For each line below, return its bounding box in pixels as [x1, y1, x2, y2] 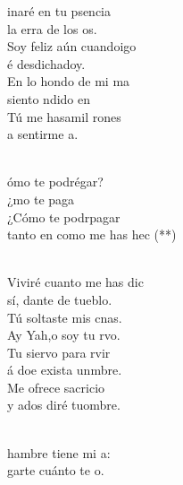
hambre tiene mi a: [7, 443, 111, 462]
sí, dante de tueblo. [7, 290, 112, 308]
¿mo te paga [7, 189, 75, 208]
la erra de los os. [7, 19, 97, 38]
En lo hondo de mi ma [7, 72, 130, 91]
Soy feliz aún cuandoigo [7, 37, 137, 56]
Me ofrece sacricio [7, 377, 105, 396]
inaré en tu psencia [7, 2, 112, 20]
